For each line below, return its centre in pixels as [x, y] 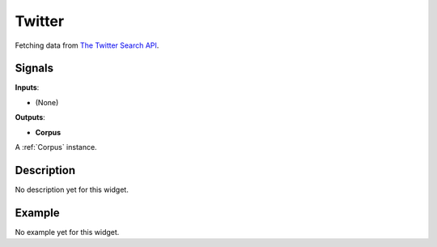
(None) [47, 102]
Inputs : [27, 87]
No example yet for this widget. [67, 232]
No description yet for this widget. [72, 190]
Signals [34, 68]
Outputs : [30, 117]
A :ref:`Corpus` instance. [56, 147]
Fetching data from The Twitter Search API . [87, 45]
